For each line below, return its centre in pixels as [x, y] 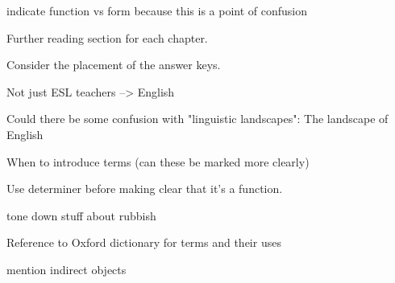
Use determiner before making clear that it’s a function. [145, 189]
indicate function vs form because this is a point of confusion [157, 10]
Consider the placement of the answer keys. [114, 65]
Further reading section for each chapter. [107, 37]
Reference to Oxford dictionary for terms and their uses [144, 242]
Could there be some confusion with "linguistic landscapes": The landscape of [197, 119]
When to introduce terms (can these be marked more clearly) [158, 161]
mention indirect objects [67, 269]
